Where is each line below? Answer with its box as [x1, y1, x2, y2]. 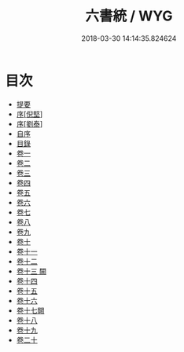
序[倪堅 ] [16, 109, 43, 119]
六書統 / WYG [85, 7, 173, 25]
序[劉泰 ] [16, 119, 43, 128]
